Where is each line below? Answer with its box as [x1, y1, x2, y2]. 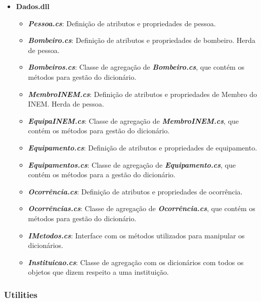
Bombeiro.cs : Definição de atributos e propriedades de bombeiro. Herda [28, 35, 255, 45]
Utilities [4, 288, 38, 300]
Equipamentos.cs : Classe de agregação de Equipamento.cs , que [28, 159, 236, 170]
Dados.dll [16, 1, 50, 11]
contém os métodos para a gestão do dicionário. [28, 169, 176, 180]
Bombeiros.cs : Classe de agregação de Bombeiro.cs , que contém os [28, 62, 244, 72]
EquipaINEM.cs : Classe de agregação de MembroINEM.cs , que [28, 115, 239, 126]
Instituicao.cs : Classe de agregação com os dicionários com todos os [28, 257, 244, 267]
